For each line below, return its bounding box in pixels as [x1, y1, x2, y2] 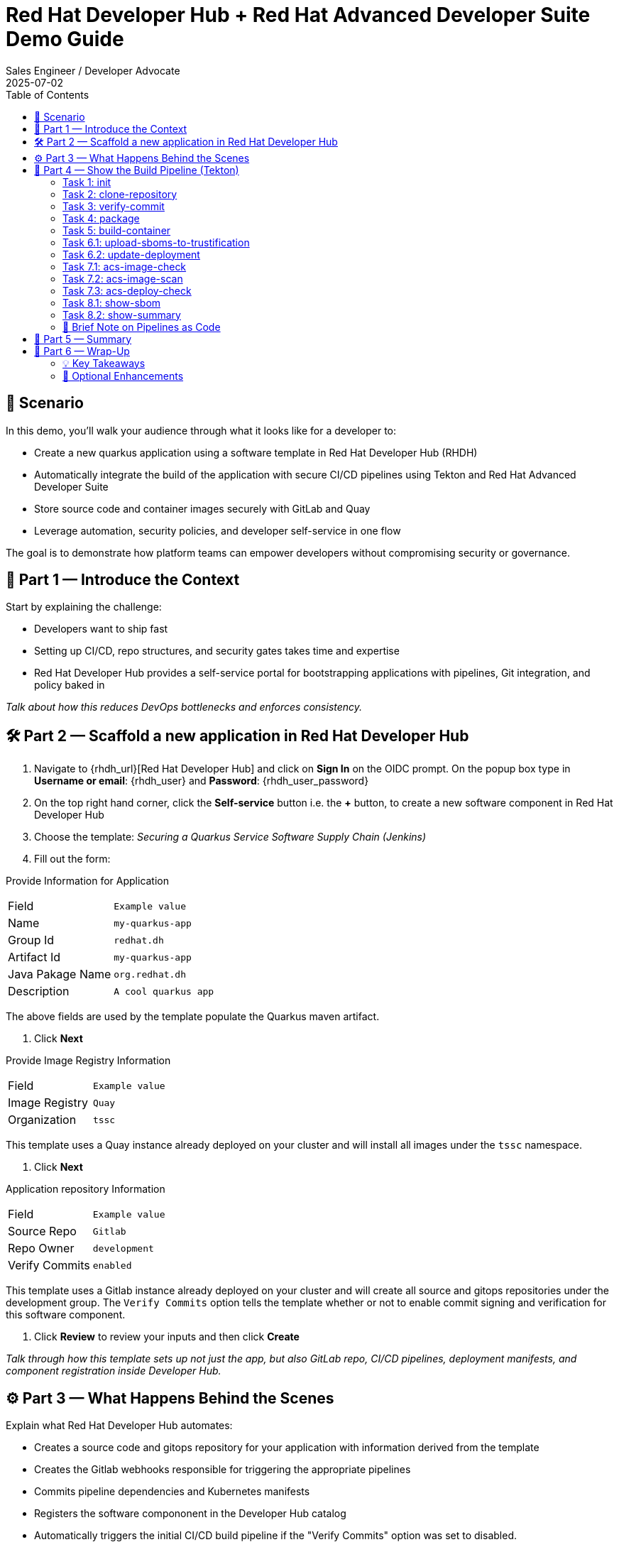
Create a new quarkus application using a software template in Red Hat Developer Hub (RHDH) [34, 446, 478, 459]
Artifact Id [8, 950, 61, 965]
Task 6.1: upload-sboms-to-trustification [62, 236, 250, 248]
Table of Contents [6, 88, 89, 101]
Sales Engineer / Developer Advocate [6, 64, 180, 77]
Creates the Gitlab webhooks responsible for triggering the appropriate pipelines [34, 1463, 411, 1476]
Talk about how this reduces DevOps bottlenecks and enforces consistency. [6, 701, 363, 714]
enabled [92, 1259, 132, 1271]
